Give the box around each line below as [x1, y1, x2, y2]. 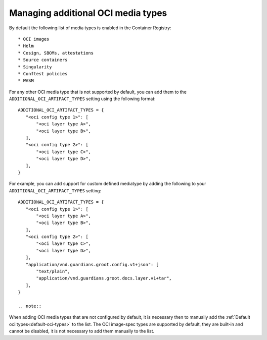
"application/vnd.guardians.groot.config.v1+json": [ [25, 262, 159, 267]
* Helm [18, 43, 34, 49]
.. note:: [18, 303, 42, 309]
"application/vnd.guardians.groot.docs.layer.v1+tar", [36, 276, 172, 281]
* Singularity [18, 64, 52, 69]
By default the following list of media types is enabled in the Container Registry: [9, 25, 172, 31]
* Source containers [18, 57, 68, 63]
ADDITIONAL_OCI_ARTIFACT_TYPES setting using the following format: [9, 96, 156, 102]
